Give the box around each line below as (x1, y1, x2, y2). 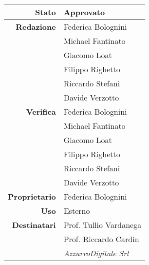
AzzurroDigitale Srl (63, 247, 129, 259)
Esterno (63, 205, 90, 216)
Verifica (26, 106, 56, 117)
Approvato (63, 6, 105, 18)
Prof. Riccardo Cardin (63, 233, 139, 245)
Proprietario (8, 191, 56, 202)
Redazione (16, 21, 56, 32)
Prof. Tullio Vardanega (63, 219, 142, 230)
